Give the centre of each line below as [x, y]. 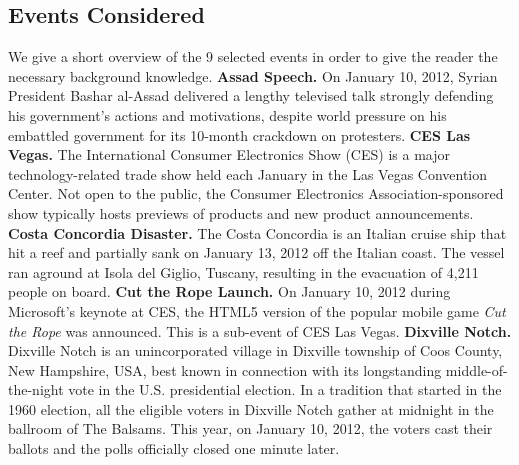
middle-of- [476, 369]
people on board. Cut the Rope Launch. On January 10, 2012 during [229, 291]
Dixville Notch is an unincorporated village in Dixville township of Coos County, [255, 350]
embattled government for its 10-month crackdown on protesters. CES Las [239, 134]
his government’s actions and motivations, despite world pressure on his [227, 114]
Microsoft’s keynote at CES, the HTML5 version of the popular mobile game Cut [257, 310]
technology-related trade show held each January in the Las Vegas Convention [248, 173]
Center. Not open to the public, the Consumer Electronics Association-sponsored [256, 193]
